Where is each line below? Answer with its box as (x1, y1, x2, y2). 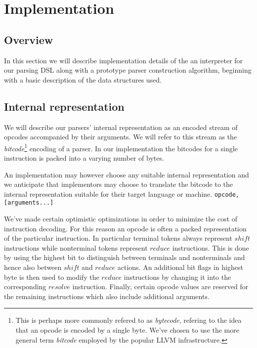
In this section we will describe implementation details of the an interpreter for (4, 55, 243, 65)
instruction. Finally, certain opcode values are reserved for (72, 281, 249, 292)
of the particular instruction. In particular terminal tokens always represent (4, 233, 232, 243)
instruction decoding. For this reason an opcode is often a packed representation (4, 223, 247, 233)
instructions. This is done (172, 242, 249, 253)
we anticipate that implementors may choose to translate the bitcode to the (4, 179, 233, 189)
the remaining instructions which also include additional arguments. (4, 291, 210, 301)
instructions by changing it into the (124, 271, 231, 282)
